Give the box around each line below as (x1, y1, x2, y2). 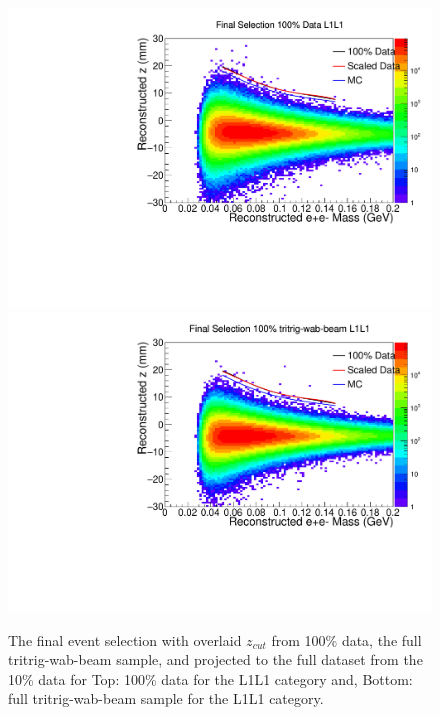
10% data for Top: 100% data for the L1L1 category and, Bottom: (8, 668, 413, 689)
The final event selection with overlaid (8, 629, 242, 650)
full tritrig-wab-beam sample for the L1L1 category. (8, 688, 324, 709)
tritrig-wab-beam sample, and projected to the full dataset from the (8, 649, 423, 670)
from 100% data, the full (271, 629, 422, 650)
